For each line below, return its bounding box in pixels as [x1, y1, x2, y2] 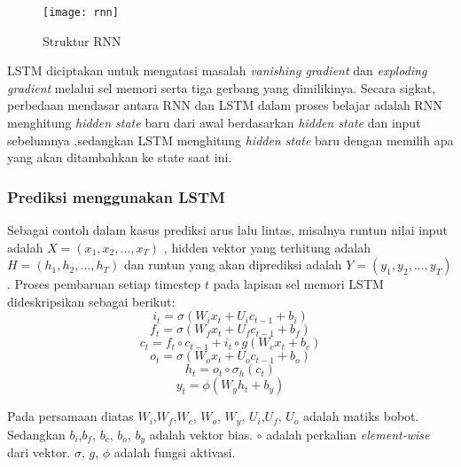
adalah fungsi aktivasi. [113, 443, 236, 462]
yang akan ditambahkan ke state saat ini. [7, 148, 232, 167]
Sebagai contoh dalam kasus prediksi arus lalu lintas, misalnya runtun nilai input [7, 221, 448, 239]
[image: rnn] [43, 6, 119, 19]
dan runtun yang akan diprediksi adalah [123, 255, 342, 274]
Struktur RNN [43, 31, 121, 50]
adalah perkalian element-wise [266, 424, 430, 443]
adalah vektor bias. [149, 424, 254, 443]
